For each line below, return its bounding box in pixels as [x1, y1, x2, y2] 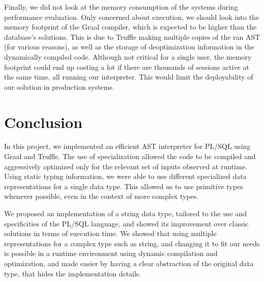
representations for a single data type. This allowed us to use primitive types [4, 181, 243, 191]
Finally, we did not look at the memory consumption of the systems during [4, 2, 238, 12]
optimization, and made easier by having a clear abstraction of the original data [4, 258, 253, 268]
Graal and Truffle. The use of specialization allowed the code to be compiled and [4, 151, 256, 162]
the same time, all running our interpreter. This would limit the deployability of [4, 71, 253, 82]
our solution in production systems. [4, 81, 114, 92]
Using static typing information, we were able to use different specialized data [4, 171, 247, 182]
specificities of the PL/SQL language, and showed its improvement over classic [4, 218, 249, 228]
